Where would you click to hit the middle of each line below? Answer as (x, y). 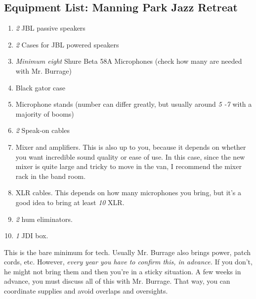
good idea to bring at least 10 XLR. (70, 202)
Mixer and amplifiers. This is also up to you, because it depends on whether (131, 147)
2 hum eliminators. (44, 219)
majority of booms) (45, 113)
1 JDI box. (32, 235)
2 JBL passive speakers (50, 28)
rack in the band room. (51, 176)
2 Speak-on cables (43, 130)
